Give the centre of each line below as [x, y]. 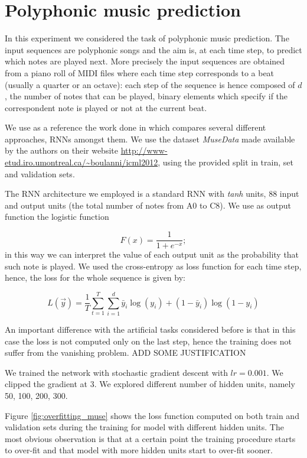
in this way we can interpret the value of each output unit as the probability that [152, 254]
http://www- [144, 150]
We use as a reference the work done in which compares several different [135, 127]
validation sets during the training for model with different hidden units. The [144, 427]
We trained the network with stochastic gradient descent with [116, 372]
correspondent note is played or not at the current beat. [106, 107]
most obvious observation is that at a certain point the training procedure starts [150, 438]
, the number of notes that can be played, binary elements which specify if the [146, 96]
